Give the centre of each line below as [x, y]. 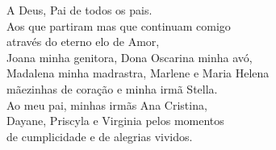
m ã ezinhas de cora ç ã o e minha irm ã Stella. [112, 88]
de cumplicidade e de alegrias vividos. [100, 136]
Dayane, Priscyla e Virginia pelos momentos [115, 121]
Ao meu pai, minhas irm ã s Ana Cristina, [107, 104]
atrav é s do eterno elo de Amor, [83, 42]
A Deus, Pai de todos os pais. [79, 10]
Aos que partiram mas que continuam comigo [119, 25]
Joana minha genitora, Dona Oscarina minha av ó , [130, 57]
